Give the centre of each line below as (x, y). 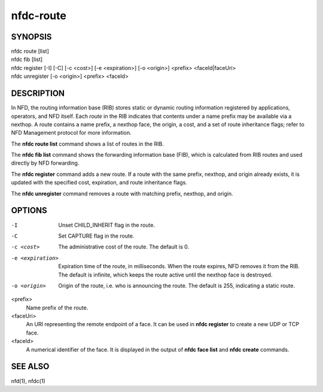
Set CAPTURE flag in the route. (96, 236)
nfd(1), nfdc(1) (28, 381)
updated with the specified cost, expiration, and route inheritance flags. (99, 183)
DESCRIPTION (38, 94)
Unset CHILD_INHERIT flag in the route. (107, 225)
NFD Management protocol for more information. (71, 133)
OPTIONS (29, 210)
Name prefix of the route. (57, 308)
